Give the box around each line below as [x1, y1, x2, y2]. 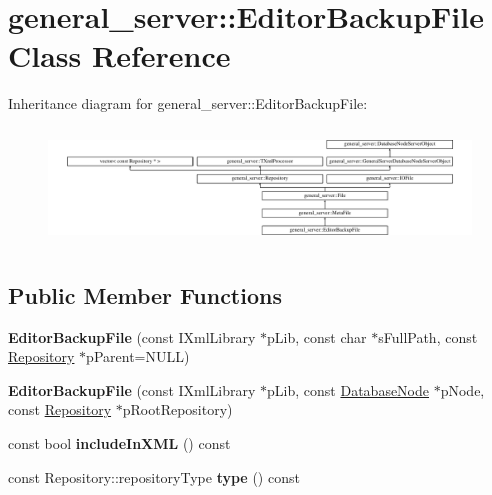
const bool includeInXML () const [8, 432, 231, 453]
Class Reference [8, 35, 231, 76]
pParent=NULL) [86, 346, 190, 367]
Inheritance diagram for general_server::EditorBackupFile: [8, 93, 368, 114]
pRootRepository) [122, 399, 233, 420]
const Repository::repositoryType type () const [8, 466, 300, 487]
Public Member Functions [8, 279, 282, 310]
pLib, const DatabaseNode [267, 379, 430, 400]
